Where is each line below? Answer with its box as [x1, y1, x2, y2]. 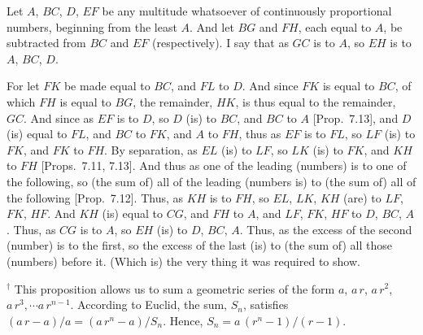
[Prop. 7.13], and [312, 109, 399, 126]
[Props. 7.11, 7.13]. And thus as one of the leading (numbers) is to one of [41, 157, 407, 174]
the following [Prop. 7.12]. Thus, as [7, 189, 184, 206]
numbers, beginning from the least [7, 18, 177, 35]
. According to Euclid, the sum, [70, 296, 227, 313]
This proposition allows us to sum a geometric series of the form [14, 280, 335, 297]
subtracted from [7, 34, 86, 51]
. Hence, [163, 311, 203, 328]
